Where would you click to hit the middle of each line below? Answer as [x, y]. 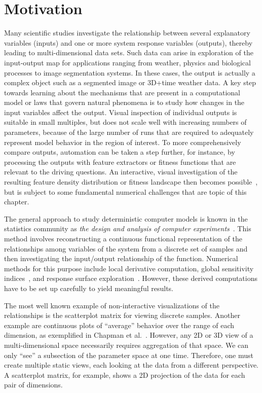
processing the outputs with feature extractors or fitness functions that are [120, 162]
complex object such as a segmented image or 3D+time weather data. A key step [130, 82]
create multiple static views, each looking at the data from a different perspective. [132, 365]
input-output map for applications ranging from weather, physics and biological [127, 62]
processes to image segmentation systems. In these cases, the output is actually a [130, 72]
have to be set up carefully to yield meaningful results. [89, 288]
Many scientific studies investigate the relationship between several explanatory [127, 33]
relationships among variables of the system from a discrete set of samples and [126, 248]
